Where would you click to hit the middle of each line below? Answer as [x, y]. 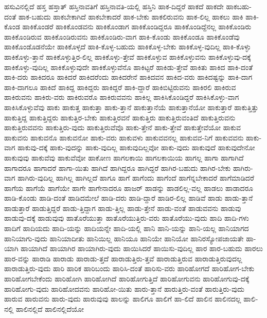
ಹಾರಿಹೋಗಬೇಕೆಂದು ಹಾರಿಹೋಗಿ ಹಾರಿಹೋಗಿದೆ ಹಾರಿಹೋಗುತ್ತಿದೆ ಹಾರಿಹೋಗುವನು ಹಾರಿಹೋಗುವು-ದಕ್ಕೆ [127, 279]
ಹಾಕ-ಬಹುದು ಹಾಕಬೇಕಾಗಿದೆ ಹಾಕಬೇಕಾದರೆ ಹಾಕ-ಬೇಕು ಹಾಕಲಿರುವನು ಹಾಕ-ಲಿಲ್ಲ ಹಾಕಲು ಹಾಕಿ [131, 16]
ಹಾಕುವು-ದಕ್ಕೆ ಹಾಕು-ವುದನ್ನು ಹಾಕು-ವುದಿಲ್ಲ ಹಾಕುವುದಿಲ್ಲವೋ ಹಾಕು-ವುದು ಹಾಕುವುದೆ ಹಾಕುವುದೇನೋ [136, 147]
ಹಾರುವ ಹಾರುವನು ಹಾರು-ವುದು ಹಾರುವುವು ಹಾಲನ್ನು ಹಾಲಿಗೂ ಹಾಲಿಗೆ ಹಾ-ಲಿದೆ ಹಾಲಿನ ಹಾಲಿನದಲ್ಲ [123, 299]
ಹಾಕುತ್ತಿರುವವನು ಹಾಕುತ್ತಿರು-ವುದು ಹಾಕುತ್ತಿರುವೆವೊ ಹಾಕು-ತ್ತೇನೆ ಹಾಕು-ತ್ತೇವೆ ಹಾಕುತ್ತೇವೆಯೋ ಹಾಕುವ [123, 127]
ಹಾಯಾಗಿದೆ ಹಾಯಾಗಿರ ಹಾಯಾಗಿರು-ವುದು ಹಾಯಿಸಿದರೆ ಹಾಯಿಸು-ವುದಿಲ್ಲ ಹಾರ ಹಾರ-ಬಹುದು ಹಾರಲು [142, 248]
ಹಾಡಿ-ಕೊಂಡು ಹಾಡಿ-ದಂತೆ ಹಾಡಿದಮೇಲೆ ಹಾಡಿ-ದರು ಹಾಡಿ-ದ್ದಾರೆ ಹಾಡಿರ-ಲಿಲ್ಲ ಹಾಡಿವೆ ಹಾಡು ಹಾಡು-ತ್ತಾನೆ [129, 198]
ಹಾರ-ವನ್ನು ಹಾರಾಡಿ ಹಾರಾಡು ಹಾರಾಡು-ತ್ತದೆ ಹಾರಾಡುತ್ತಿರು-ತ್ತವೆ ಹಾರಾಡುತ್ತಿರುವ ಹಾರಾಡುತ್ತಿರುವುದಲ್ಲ [123, 258]
